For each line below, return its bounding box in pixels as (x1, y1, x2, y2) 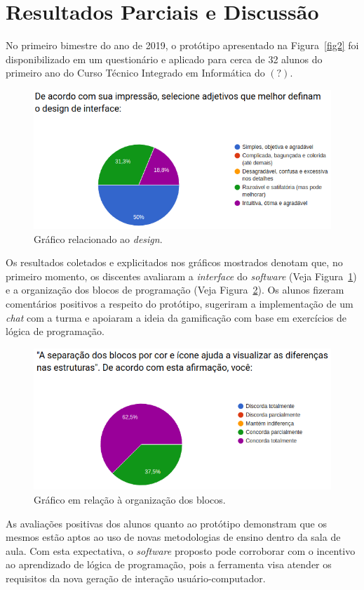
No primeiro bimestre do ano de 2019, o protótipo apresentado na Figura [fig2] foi (6, 38, 359, 53)
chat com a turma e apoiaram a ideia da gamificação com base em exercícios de (6, 310, 347, 324)
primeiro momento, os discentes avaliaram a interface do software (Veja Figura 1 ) (6, 268, 357, 283)
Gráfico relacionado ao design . (34, 231, 163, 246)
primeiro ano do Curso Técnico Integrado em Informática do (6, 65, 265, 80)
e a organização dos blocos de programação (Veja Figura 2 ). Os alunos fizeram (6, 282, 344, 297)
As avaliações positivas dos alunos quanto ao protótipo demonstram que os (6, 516, 328, 530)
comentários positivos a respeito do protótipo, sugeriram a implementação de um (6, 296, 353, 310)
